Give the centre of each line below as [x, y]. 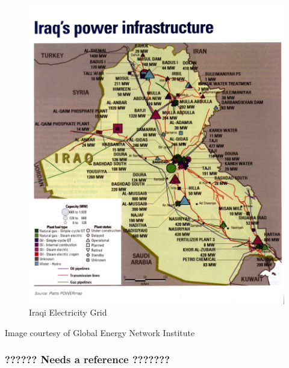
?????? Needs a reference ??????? [88, 359]
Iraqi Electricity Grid [68, 312]
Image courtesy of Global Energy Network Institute [100, 332]
